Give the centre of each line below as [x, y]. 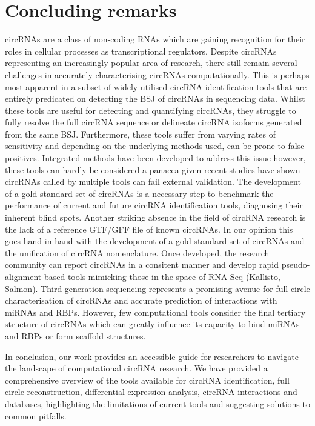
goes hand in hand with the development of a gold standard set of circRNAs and [155, 241]
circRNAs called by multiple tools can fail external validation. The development [153, 181]
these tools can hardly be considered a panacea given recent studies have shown [153, 169]
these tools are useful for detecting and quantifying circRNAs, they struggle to [151, 110]
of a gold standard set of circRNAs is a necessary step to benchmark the [139, 193]
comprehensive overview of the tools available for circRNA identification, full [147, 380]
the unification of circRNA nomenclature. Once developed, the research [137, 252]
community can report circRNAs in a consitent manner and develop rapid [142, 265]
